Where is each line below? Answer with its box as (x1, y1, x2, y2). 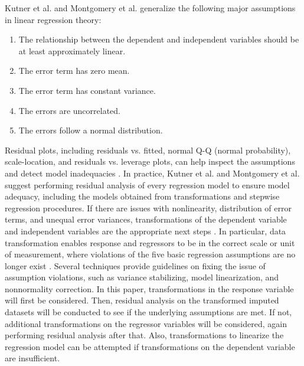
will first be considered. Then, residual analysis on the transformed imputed (5, 294, 279, 306)
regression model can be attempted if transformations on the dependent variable (5, 340, 295, 352)
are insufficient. (5, 352, 60, 364)
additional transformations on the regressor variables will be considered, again (5, 317, 287, 329)
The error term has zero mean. (18, 64, 130, 77)
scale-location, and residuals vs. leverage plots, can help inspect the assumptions (5, 155, 295, 168)
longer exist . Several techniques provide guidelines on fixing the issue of (5, 259, 266, 272)
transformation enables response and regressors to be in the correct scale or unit (5, 236, 295, 249)
